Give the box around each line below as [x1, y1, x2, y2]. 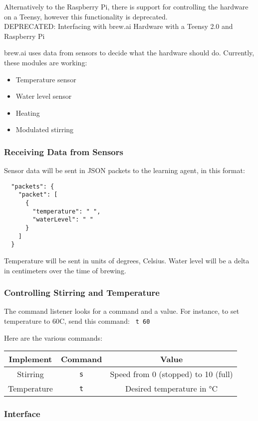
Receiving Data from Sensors [4, 145, 123, 158]
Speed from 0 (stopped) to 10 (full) [110, 368, 233, 380]
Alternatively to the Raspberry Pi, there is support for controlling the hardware [4, 1, 249, 11]
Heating [15, 107, 40, 118]
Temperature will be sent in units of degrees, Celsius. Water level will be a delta [4, 255, 250, 265]
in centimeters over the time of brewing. [4, 265, 126, 275]
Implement [8, 353, 52, 365]
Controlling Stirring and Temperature [4, 286, 160, 299]
